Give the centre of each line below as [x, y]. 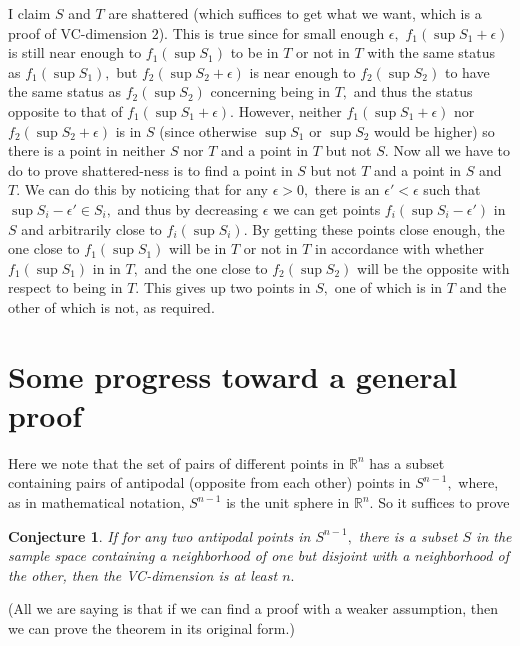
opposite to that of [65, 110]
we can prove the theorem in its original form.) [151, 627]
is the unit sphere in [288, 502]
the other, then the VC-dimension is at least [143, 574]
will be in [198, 248]
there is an [347, 189]
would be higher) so [434, 130]
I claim [29, 13]
